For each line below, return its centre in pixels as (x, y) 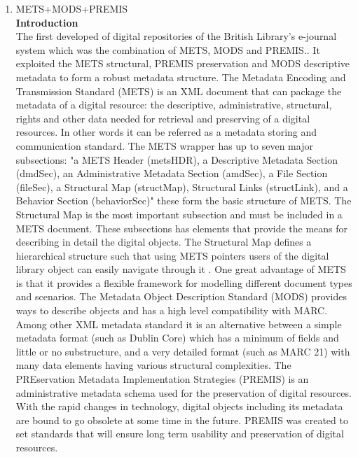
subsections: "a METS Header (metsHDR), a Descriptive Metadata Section (177, 159)
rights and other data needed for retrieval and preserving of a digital (163, 118)
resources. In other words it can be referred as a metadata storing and (166, 132)
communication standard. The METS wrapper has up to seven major (164, 145)
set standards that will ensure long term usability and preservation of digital (180, 434)
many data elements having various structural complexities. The (153, 365)
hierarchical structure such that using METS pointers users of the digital (172, 255)
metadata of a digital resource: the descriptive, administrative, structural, (174, 105)
